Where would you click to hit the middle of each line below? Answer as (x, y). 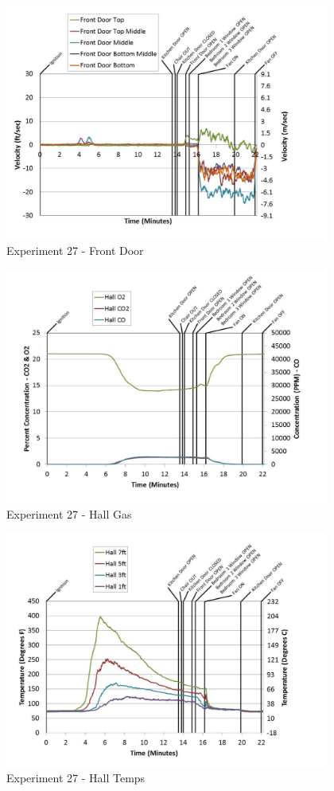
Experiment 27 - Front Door (75, 251)
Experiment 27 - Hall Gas (69, 514)
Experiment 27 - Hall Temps (76, 778)
